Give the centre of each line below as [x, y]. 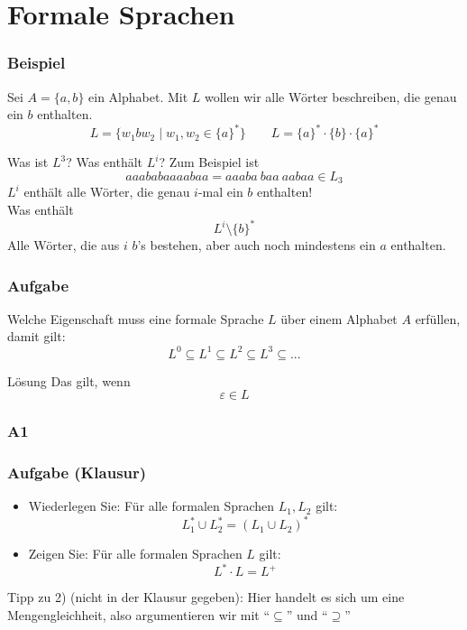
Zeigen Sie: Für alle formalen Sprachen [135, 554]
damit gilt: [37, 336]
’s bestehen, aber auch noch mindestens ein [256, 245]
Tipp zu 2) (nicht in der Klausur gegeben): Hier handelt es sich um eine [206, 597]
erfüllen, [438, 318]
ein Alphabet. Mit [138, 96]
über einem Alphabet [339, 318]
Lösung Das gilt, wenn [69, 380]
